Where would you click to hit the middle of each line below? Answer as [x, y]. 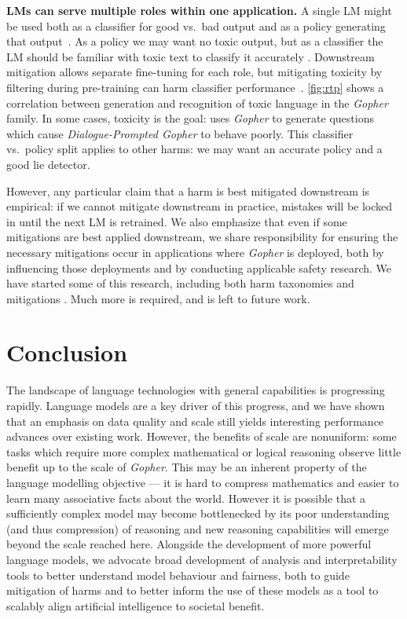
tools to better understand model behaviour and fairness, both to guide [178, 575]
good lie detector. [48, 164]
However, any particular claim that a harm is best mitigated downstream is [188, 190]
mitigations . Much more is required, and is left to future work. [158, 298]
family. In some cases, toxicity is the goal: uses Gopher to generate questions [190, 118]
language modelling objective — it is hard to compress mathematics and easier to [203, 482]
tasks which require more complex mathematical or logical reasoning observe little [204, 451]
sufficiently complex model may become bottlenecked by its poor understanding [198, 513]
